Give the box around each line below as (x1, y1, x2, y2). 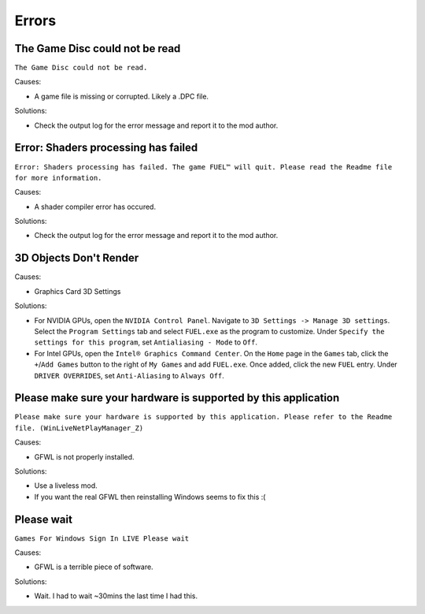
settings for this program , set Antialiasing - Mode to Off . (34, 337, 257, 347)
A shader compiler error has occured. (34, 202, 157, 211)
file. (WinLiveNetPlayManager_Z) (14, 423, 144, 433)
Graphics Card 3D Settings (34, 286, 121, 296)
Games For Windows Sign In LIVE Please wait (14, 534, 190, 543)
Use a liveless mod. (34, 481, 98, 490)
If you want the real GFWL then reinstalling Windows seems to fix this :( (34, 492, 266, 501)
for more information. (14, 173, 102, 182)
